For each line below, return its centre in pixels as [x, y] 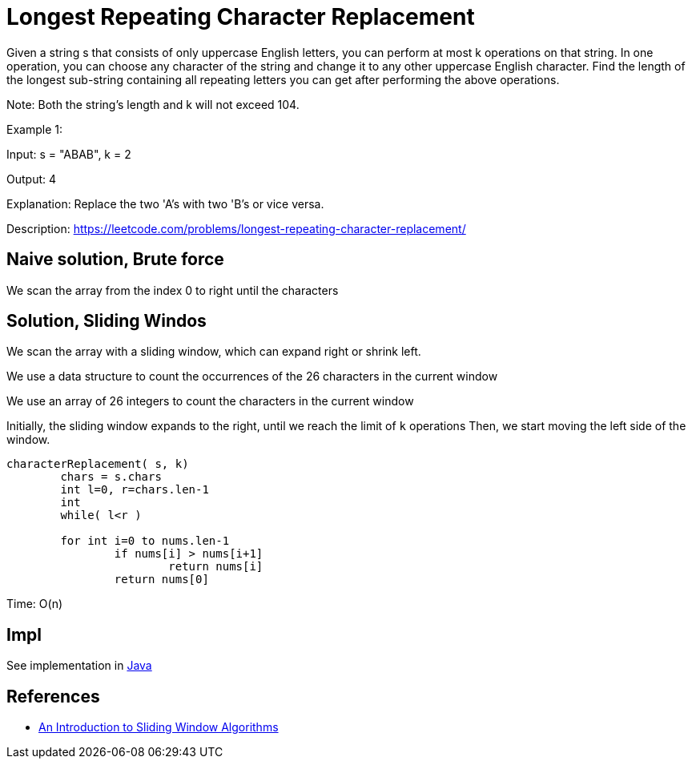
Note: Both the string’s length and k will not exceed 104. [153, 104]
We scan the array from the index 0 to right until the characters [173, 290]
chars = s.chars [111, 477]
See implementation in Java [79, 666]
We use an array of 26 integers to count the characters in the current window [210, 401]
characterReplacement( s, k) [98, 464]
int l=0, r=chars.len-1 [135, 490]
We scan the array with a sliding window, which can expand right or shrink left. [214, 352]
